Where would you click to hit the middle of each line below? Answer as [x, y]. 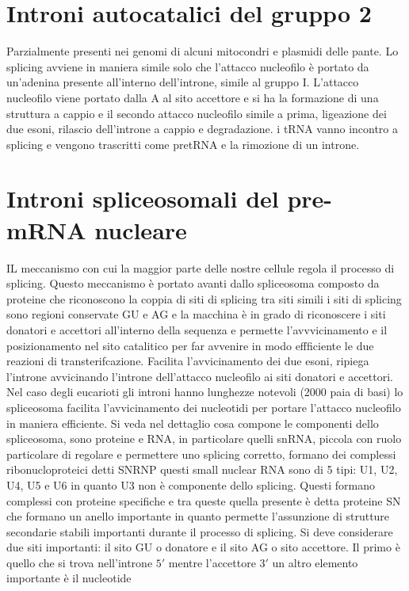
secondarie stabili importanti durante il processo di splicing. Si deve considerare [200, 531]
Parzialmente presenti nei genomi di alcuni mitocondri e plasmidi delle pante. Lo [203, 51]
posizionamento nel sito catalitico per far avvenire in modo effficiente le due [190, 345]
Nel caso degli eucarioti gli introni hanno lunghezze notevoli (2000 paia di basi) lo [205, 392]
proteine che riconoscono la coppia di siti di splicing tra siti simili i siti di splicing [204, 298]
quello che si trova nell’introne [80, 562]
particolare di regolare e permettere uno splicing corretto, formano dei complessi [201, 454]
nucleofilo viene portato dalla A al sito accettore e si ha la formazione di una [193, 97]
